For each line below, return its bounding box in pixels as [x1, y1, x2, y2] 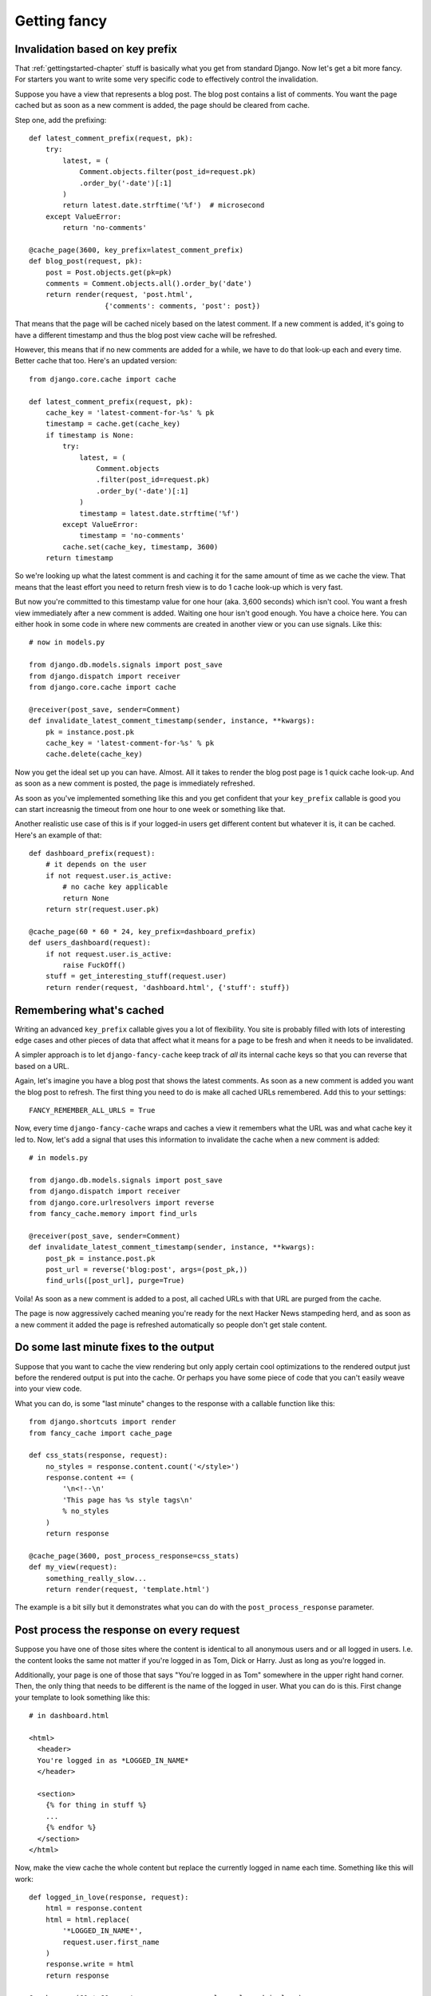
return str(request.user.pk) [45, 905, 160, 914]
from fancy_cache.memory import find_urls [29, 1210, 198, 1218]
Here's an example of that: [14, 830, 102, 840]
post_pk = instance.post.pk [45, 1253, 156, 1263]
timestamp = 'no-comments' [79, 531, 185, 541]
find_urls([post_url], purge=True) [45, 1276, 185, 1285]
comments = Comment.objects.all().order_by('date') [45, 279, 252, 288]
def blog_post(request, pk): [29, 256, 143, 266]
